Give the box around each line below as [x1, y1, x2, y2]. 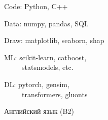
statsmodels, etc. [21, 62, 74, 72]
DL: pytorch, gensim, [4, 78, 69, 89]
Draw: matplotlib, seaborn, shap [4, 35, 104, 46]
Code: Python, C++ [4, 1, 68, 11]
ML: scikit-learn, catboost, [4, 52, 87, 62]
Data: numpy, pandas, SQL [4, 18, 89, 28]
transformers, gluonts [21, 89, 88, 99]
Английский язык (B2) [4, 106, 74, 116]
